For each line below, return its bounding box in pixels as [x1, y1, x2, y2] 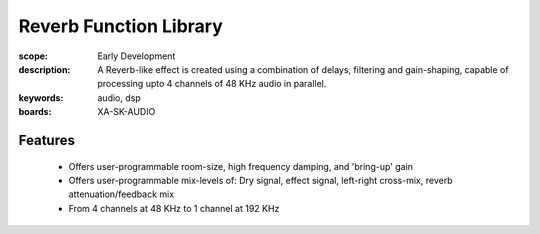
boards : [18, 106, 52, 118]
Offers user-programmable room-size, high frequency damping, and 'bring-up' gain [68, 160, 414, 172]
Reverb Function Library [18, 15, 224, 37]
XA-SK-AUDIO [97, 106, 156, 118]
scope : [18, 50, 49, 62]
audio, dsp [97, 91, 142, 104]
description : [18, 63, 71, 75]
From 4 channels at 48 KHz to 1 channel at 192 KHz [68, 202, 280, 214]
